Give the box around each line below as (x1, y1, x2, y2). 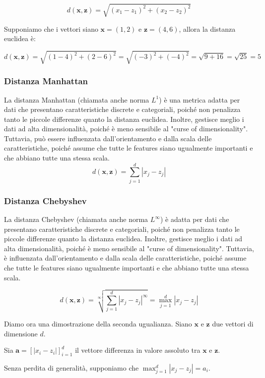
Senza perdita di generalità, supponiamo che (4, 362, 139, 373)
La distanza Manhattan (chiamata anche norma (4, 94, 149, 105)
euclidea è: (4, 33, 36, 44)
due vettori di (212, 318, 254, 328)
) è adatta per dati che (160, 214, 229, 224)
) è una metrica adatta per (159, 94, 240, 105)
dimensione (4, 328, 38, 338)
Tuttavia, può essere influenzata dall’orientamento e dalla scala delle (4, 133, 212, 143)
